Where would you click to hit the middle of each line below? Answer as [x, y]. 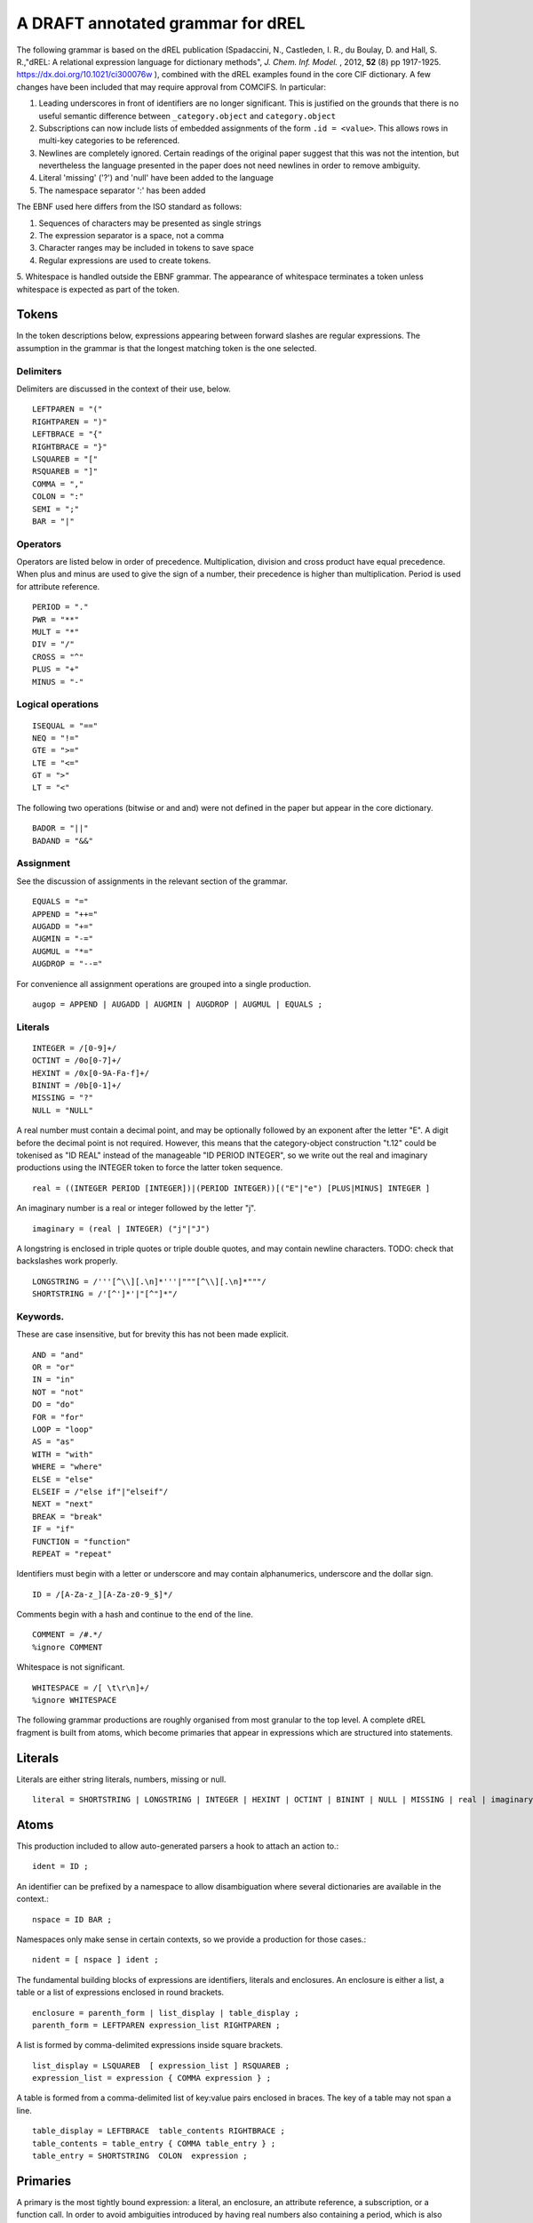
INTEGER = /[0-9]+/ [75, 1048]
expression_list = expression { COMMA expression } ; [151, 2078]
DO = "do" [53, 1404]
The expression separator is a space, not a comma [131, 236]
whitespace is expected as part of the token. [98, 289]
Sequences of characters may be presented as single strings [150, 223]
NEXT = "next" [63, 1504]
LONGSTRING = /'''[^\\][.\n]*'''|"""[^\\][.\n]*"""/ [149, 1281]
